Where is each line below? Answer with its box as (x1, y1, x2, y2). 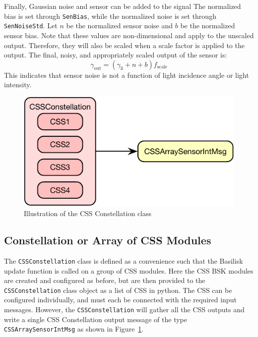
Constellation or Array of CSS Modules (4, 232, 211, 248)
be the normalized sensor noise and (66, 20, 173, 31)
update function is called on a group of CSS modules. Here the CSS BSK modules (4, 265, 254, 276)
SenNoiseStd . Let (4, 20, 58, 31)
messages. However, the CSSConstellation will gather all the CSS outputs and (4, 304, 245, 314)
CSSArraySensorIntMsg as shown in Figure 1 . (4, 324, 144, 334)
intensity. (4, 79, 32, 90)
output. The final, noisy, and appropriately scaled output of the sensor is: (4, 50, 227, 60)
